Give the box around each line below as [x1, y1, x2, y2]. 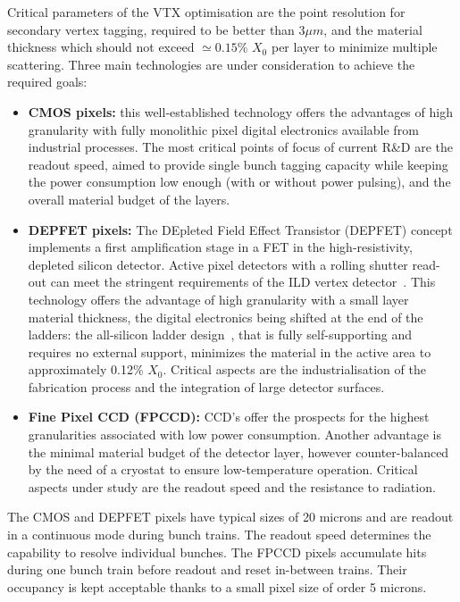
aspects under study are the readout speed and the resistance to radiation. [28, 477, 436, 496]
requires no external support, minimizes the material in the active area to [28, 342, 431, 361]
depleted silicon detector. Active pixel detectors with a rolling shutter [28, 255, 408, 273]
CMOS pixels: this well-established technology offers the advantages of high [28, 102, 453, 121]
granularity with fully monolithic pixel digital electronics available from [28, 120, 419, 138]
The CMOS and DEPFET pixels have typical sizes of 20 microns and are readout [7, 507, 454, 526]
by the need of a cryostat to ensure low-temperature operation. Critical [28, 460, 418, 479]
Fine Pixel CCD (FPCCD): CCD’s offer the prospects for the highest [28, 407, 430, 426]
